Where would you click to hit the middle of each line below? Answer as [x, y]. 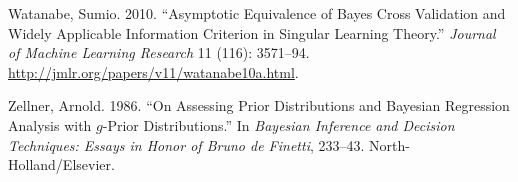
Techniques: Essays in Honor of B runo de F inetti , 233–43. [186, 144]
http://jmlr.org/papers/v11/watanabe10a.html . [153, 71]
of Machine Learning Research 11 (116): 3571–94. [159, 52]
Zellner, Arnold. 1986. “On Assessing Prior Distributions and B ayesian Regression [259, 105]
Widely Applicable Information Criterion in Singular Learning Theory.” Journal [252, 32]
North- [389, 144]
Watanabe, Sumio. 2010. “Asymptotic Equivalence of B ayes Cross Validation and [257, 13]
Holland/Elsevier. [61, 164]
